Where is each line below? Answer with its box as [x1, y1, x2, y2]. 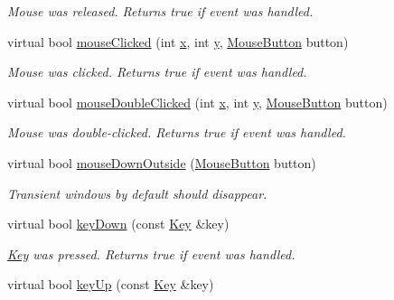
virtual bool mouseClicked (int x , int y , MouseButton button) [7, 32, 349, 51]
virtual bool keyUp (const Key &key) [7, 275, 214, 294]
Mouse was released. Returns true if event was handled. [7, 2, 314, 20]
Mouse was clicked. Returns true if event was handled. [7, 62, 307, 81]
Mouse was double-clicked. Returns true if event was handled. [7, 123, 346, 142]
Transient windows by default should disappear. [7, 183, 267, 202]
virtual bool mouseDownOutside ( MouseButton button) [7, 153, 316, 172]
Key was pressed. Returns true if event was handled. [7, 244, 295, 263]
